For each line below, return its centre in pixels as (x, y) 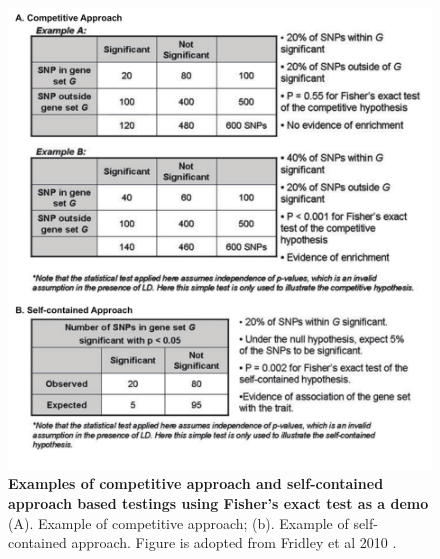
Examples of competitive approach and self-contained (196, 483)
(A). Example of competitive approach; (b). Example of (178, 522)
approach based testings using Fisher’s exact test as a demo (218, 503)
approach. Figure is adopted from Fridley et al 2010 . (234, 542)
